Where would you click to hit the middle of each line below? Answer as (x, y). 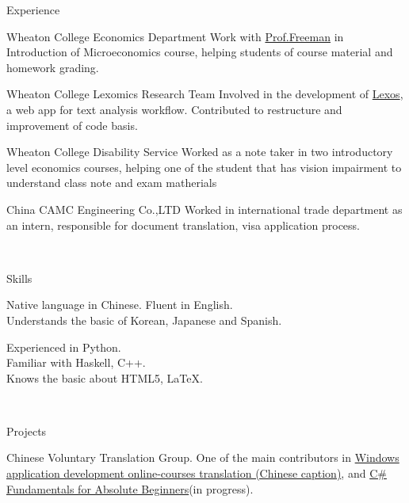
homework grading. (53, 67)
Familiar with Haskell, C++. (76, 362)
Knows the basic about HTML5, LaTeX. (105, 377)
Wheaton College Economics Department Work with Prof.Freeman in (175, 36)
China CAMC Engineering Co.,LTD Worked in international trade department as (204, 209)
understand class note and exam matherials (112, 183)
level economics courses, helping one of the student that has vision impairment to (204, 167)
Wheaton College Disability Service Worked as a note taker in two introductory (200, 152)
